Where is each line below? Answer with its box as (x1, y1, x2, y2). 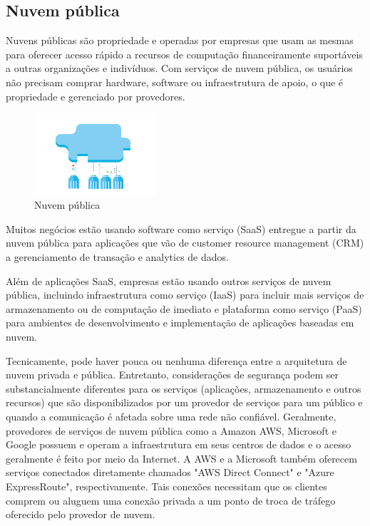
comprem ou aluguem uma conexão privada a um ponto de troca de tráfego (6, 493, 336, 507)
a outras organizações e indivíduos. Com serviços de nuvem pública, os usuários (6, 61, 353, 76)
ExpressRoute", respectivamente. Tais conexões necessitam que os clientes (6, 478, 327, 493)
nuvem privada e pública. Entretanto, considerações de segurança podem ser (6, 367, 339, 382)
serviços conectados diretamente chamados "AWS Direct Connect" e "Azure (6, 465, 334, 480)
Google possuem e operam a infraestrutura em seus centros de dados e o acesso (6, 437, 351, 452)
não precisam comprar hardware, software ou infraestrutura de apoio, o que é (6, 74, 344, 89)
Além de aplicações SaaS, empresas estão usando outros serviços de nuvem (6, 273, 332, 288)
